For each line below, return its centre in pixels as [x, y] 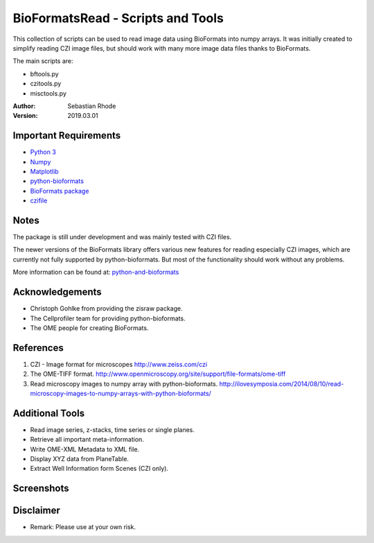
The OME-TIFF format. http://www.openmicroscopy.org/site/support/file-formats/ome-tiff [158, 374]
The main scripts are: [43, 61]
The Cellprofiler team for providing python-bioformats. [108, 318]
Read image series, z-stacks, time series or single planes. [113, 429]
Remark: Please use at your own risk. [83, 527]
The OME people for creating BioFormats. [89, 328]
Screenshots [41, 489]
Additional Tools [49, 413]
